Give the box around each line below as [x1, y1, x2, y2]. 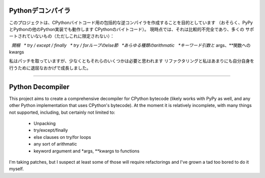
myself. [9, 166, 24, 172]
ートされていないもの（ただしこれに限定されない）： [9, 33, 115, 39]
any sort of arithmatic [33, 141, 77, 147]
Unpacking [33, 120, 56, 126]
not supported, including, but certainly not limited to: [9, 109, 115, 115]
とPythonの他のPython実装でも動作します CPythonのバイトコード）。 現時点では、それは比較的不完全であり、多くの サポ [9, 26, 254, 32]
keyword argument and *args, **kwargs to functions [33, 148, 140, 154]
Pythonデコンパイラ [9, 6, 71, 15]
